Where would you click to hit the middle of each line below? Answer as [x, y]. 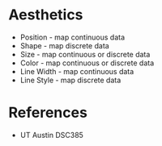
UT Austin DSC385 [51, 135]
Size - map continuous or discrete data [85, 54]
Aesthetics [46, 15]
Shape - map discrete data [64, 45]
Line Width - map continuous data [77, 71]
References [48, 113]
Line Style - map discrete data [70, 80]
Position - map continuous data [72, 37]
